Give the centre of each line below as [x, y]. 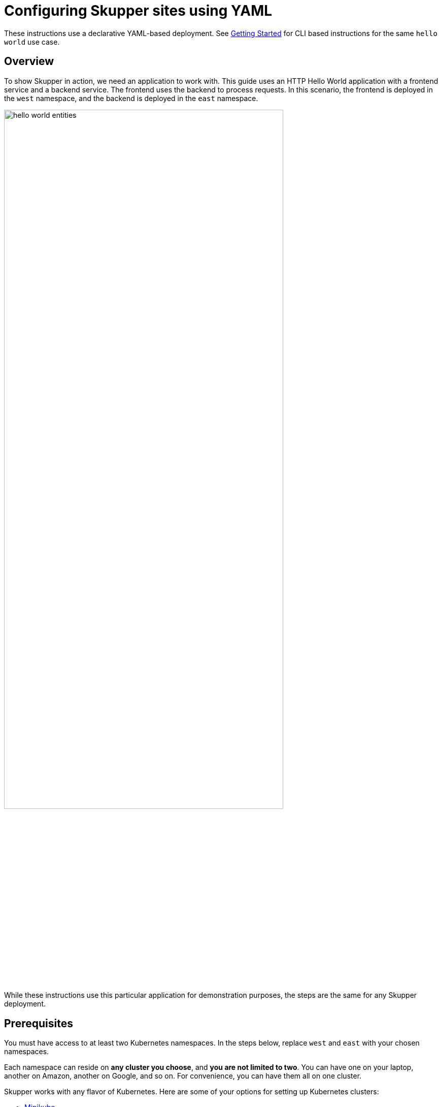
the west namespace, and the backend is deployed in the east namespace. [131, 98]
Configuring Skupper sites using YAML [138, 11]
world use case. [32, 42]
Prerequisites [39, 1023]
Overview [29, 61]
